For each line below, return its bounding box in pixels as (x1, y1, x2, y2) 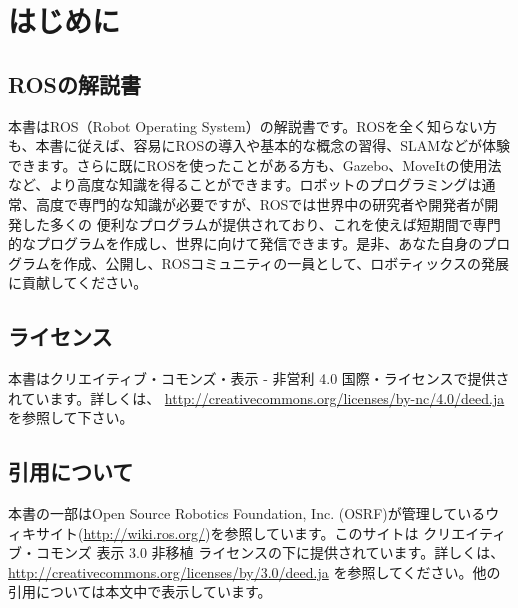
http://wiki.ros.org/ (83, 522, 205, 543)
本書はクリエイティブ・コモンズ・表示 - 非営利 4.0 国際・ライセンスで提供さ (8, 368, 510, 389)
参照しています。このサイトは (224, 522, 419, 543)
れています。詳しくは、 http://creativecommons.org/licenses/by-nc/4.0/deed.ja (8, 387, 505, 408)
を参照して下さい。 (8, 407, 134, 428)
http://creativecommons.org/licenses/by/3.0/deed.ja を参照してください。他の (8, 561, 501, 582)
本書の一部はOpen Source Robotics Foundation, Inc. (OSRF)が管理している (8, 503, 486, 524)
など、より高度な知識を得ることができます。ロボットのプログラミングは (8, 174, 482, 195)
